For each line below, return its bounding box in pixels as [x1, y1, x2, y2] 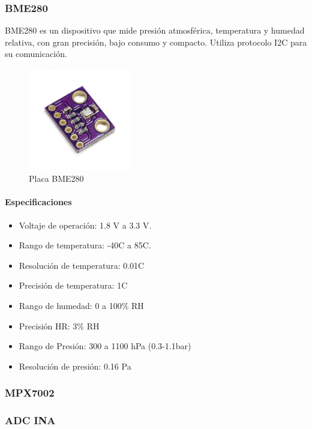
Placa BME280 [29, 172, 84, 185]
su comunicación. [5, 47, 67, 60]
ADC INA [5, 413, 56, 428]
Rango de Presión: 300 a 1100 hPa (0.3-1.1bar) [19, 340, 191, 352]
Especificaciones [5, 196, 72, 208]
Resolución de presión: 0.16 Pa [19, 359, 131, 372]
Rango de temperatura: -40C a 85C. [19, 239, 151, 251]
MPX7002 [5, 385, 55, 400]
